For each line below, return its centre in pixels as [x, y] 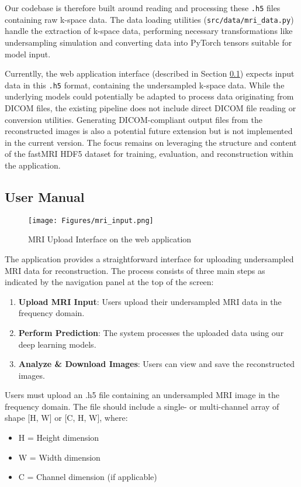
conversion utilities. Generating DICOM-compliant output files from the [134, 119]
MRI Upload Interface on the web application [110, 239]
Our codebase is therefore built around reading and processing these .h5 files [143, 8]
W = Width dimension [59, 457]
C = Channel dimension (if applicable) [88, 477]
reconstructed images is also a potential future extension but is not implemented [149, 131]
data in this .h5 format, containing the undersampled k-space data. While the [145, 85]
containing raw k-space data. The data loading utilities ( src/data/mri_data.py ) [149, 19]
